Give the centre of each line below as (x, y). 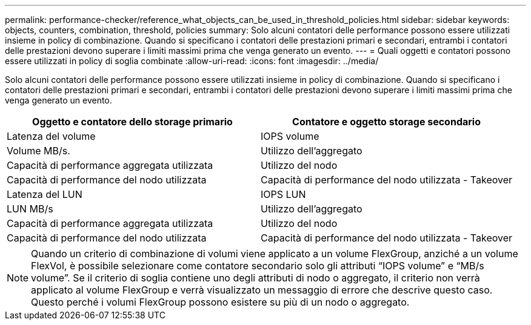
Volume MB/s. (38, 151)
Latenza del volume (51, 136)
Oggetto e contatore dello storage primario (132, 122)
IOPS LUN (283, 194)
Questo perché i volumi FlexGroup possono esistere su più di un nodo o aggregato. (220, 302)
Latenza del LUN (45, 194)
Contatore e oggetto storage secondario (386, 122)
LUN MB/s (30, 209)
